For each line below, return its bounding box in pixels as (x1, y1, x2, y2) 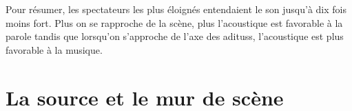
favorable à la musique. (6, 42, 103, 57)
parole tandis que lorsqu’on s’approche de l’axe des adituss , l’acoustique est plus (6, 29, 344, 43)
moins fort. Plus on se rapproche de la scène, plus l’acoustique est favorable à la (6, 15, 343, 30)
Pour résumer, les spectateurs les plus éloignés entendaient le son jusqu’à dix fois (6, 2, 346, 16)
